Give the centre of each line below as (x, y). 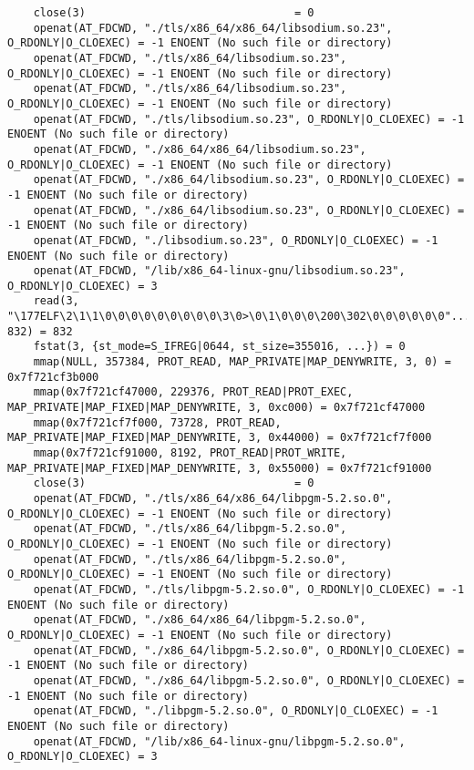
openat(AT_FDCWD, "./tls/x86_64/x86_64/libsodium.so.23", (213, 28)
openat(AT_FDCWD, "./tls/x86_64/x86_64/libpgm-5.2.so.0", (213, 498)
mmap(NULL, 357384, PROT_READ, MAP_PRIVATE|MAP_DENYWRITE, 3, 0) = (242, 362)
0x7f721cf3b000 (53, 377)
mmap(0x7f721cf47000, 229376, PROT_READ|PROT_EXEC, (193, 392)
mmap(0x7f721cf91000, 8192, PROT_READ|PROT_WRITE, (190, 453)
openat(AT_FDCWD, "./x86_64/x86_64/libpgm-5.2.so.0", (200, 620)
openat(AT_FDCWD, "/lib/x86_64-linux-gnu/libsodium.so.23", (219, 271)
